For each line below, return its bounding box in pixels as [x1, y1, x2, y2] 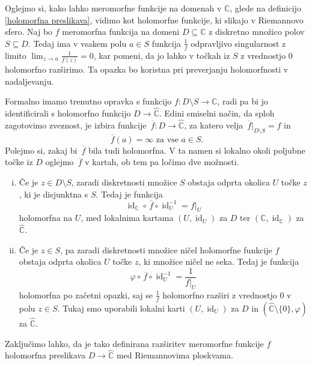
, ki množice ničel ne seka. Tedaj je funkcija [138, 255, 299, 268]
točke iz [5, 155, 33, 168]
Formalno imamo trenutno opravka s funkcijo [5, 95, 172, 107]
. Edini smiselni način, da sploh [159, 106, 275, 119]
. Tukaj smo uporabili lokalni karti [57, 301, 185, 314]
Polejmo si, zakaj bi [5, 143, 78, 156]
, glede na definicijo [230, 2, 301, 14]
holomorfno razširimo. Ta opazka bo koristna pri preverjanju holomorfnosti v [5, 62, 289, 75]
